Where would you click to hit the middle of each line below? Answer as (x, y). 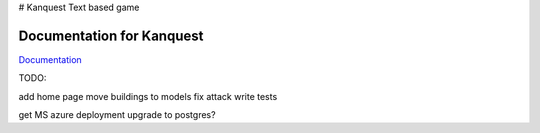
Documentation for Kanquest (111, 35)
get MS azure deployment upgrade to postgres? (117, 115)
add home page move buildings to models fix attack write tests (148, 96)
